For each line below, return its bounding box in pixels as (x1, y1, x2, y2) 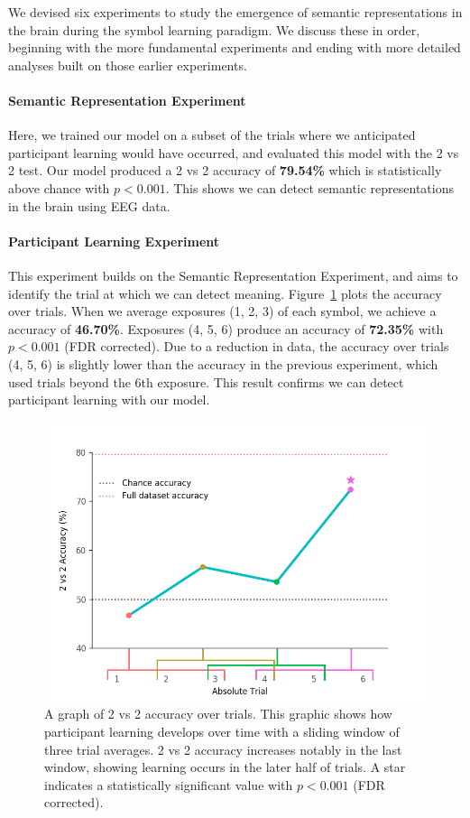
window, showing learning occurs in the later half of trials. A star (44, 758, 406, 776)
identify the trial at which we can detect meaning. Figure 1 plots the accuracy (8, 284, 442, 302)
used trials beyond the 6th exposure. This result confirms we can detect (8, 372, 404, 391)
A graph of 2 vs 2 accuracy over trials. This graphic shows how (44, 704, 392, 723)
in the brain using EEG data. (8, 196, 170, 215)
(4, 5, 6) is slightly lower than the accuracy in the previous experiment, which (8, 354, 438, 373)
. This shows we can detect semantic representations (165, 178, 455, 197)
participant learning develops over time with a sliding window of (44, 722, 400, 741)
